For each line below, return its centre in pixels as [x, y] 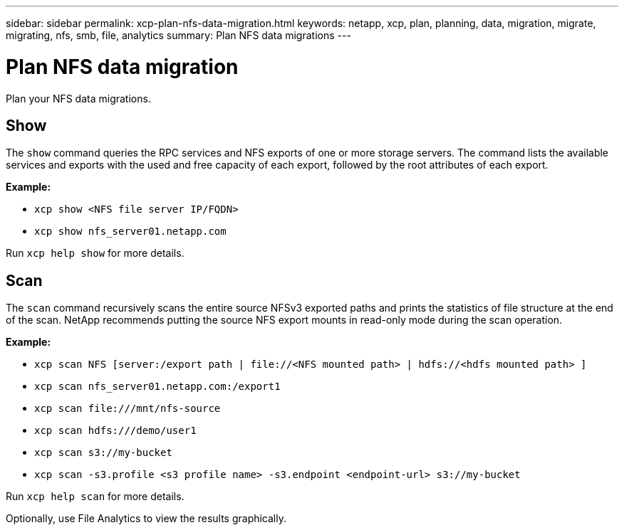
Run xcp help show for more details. [95, 253]
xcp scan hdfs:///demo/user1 [115, 431]
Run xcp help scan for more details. [95, 497]
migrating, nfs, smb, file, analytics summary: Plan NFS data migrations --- [178, 35]
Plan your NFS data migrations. [78, 98]
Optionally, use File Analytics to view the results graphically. [146, 519]
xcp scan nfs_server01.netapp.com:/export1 [157, 387]
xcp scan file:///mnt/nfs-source [128, 409]
